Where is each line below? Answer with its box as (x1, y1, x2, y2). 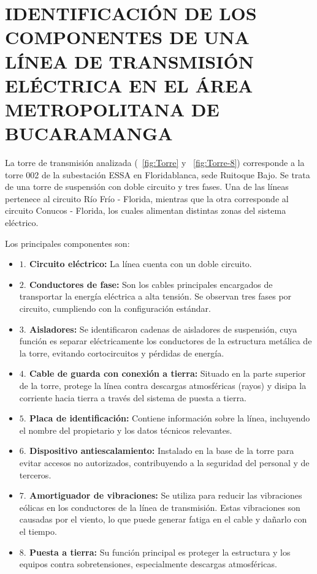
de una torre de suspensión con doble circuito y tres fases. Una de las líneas (5, 180, 289, 193)
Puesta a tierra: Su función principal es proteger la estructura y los (29, 545, 291, 558)
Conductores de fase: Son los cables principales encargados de (29, 278, 273, 290)
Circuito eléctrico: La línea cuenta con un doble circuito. (29, 257, 252, 270)
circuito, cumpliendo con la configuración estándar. (19, 302, 211, 314)
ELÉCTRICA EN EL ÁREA (5, 72, 253, 97)
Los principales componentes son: (5, 236, 130, 249)
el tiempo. (19, 524, 57, 537)
